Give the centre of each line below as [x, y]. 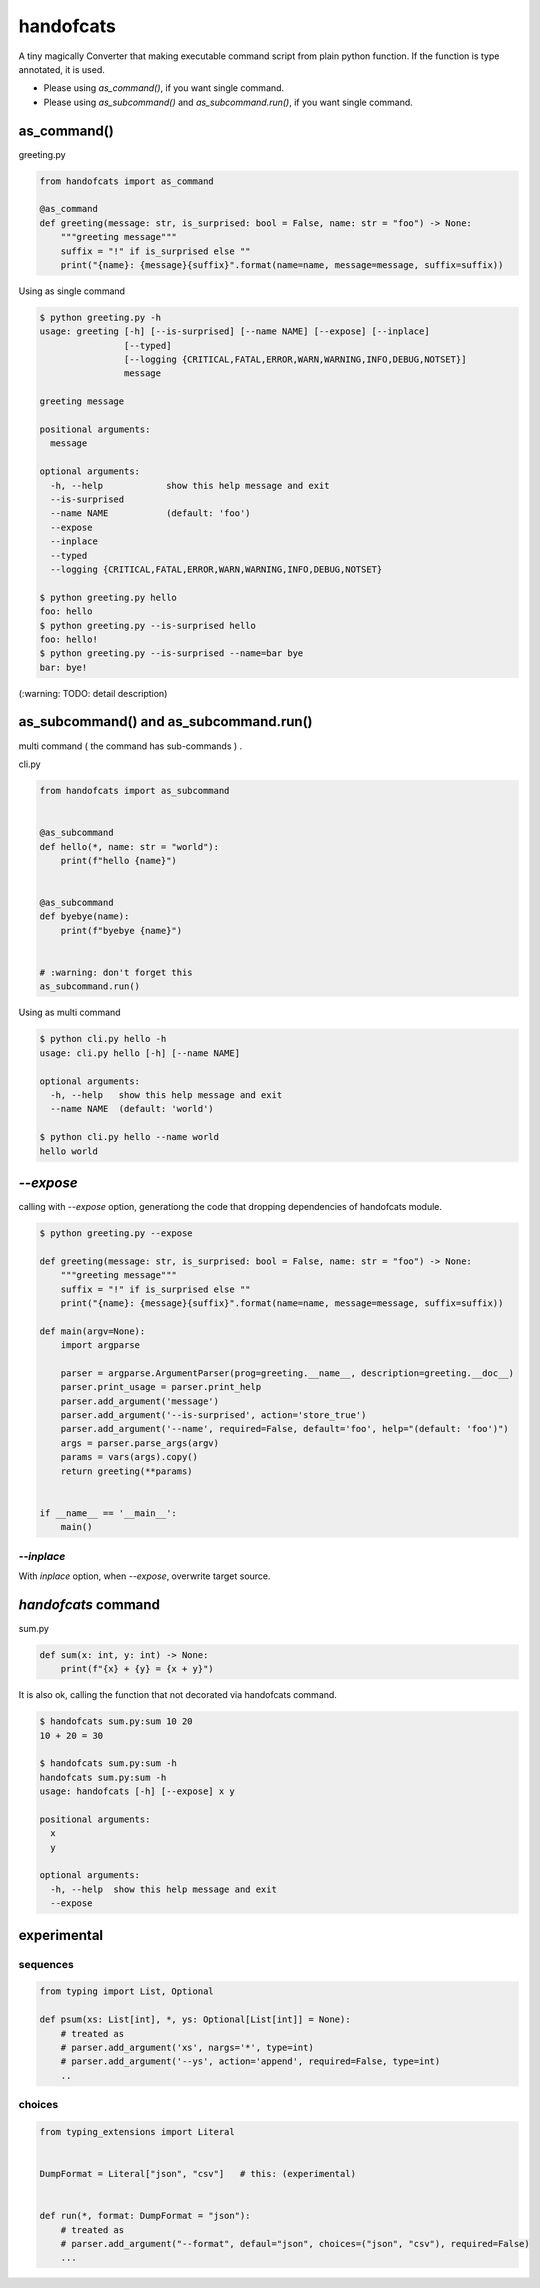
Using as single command [71, 291]
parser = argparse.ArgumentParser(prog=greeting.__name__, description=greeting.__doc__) [287, 1373]
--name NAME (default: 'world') [132, 1109]
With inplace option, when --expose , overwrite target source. [144, 1576]
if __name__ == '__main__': [108, 1513]
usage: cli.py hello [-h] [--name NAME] [139, 1053]
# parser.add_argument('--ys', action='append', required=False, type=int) [250, 2061]
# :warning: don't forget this [116, 973]
